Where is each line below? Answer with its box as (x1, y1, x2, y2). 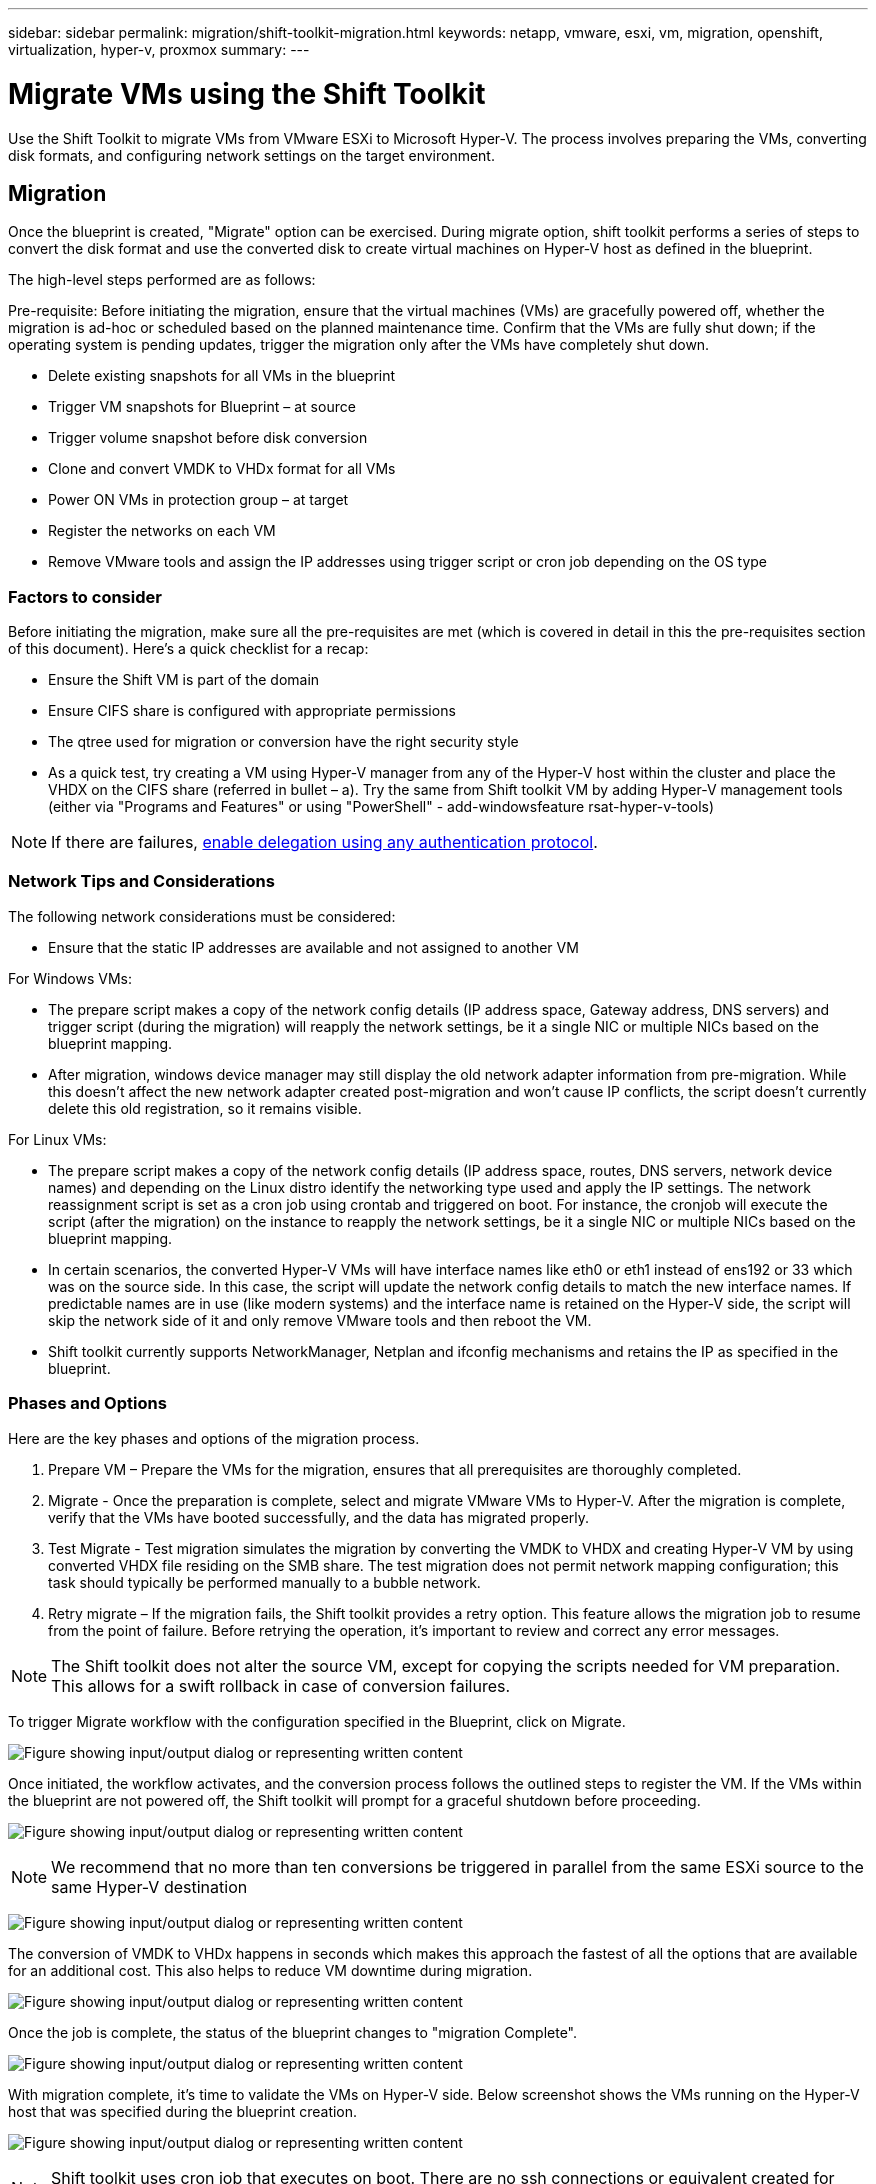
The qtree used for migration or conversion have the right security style (48, 733, 519, 751)
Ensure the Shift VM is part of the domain (48, 671, 320, 689)
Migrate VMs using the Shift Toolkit (8, 76, 486, 111)
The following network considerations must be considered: (8, 907, 396, 925)
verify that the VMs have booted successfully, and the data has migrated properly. (48, 1508, 590, 1526)
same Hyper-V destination (51, 1876, 248, 1897)
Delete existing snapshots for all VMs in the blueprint (48, 367, 396, 385)
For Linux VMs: (8, 1130, 107, 1148)
